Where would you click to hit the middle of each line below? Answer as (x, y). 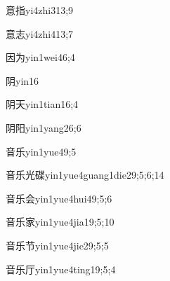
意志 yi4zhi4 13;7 (40, 33)
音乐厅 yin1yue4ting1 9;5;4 (61, 269)
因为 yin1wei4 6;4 (40, 57)
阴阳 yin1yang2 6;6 (44, 127)
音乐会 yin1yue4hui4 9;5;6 (59, 198)
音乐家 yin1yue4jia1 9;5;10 (60, 222)
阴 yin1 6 (22, 80)
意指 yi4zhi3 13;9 (40, 10)
